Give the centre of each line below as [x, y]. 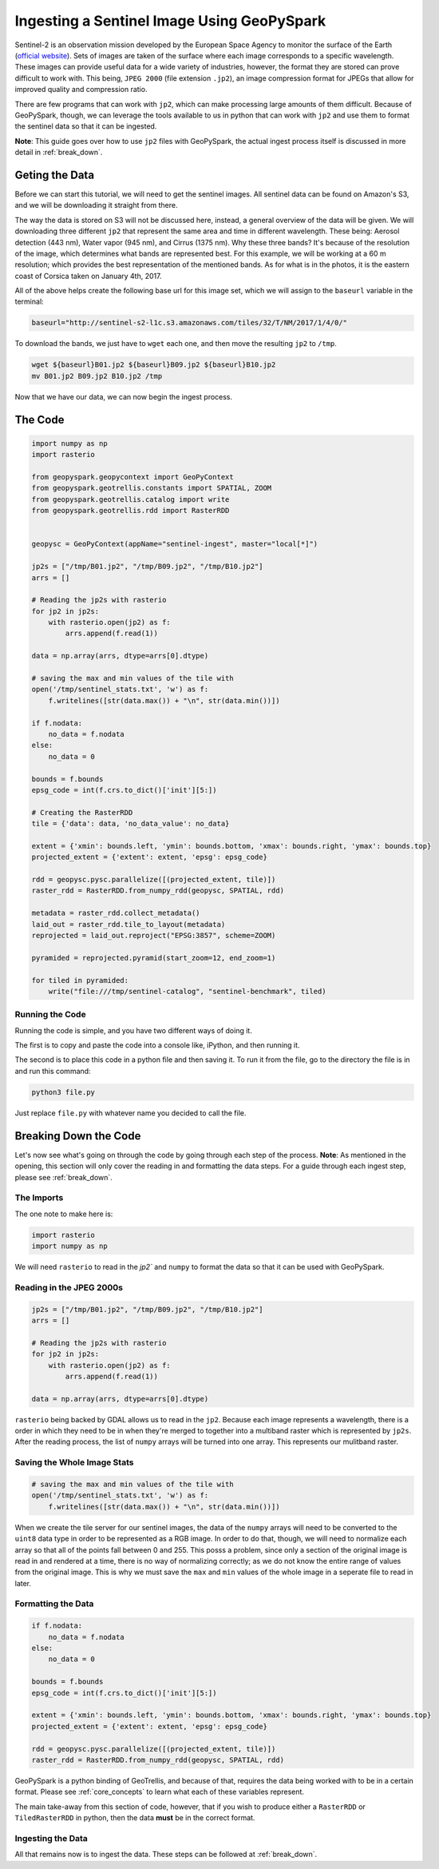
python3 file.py [63, 1092]
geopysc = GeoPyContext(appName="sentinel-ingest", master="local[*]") [175, 544]
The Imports [39, 1198]
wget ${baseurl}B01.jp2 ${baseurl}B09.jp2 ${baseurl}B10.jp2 [154, 365]
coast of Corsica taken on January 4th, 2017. [88, 276]
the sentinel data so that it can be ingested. [86, 126]
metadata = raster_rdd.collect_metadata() [116, 913]
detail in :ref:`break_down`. [59, 153]
